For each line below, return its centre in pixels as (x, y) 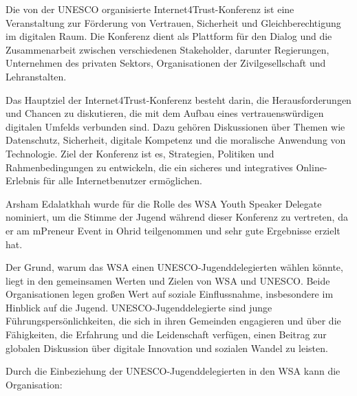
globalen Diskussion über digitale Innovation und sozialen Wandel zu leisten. (167, 348)
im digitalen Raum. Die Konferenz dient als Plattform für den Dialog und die (169, 36)
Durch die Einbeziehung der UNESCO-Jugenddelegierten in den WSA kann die (173, 371)
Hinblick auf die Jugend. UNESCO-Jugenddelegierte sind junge (139, 307)
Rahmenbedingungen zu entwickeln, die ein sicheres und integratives (149, 167)
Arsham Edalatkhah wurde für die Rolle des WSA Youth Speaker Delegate (164, 203)
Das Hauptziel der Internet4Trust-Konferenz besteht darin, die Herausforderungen (178, 99)
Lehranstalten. (36, 76)
